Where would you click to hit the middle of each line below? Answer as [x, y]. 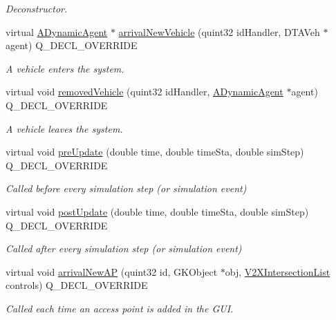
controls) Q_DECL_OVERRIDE [77, 285]
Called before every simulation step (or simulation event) [126, 188]
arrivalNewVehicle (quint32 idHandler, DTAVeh [219, 31]
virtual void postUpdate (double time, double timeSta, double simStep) [157, 211]
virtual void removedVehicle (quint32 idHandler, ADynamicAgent [144, 92]
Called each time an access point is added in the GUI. [120, 308]
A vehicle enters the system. [65, 68]
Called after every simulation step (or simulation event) [124, 248]
